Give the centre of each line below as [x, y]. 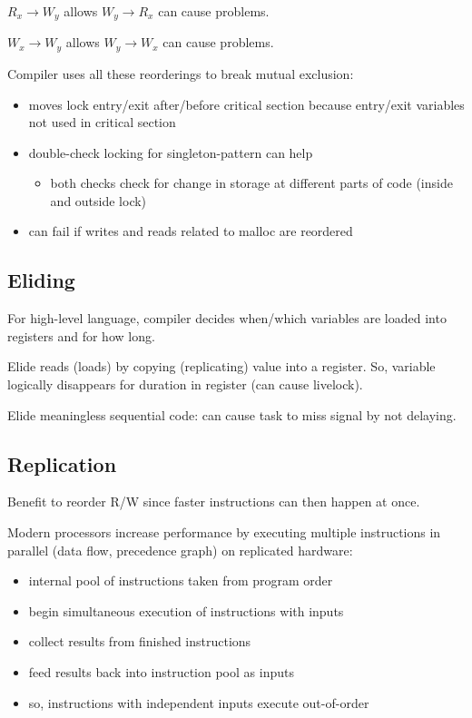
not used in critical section [102, 122]
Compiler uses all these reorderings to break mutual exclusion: [181, 73]
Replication [62, 463]
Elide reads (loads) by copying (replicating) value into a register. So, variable [221, 366]
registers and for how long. [81, 335]
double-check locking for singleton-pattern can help [171, 152]
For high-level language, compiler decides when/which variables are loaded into [227, 318]
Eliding [41, 280]
